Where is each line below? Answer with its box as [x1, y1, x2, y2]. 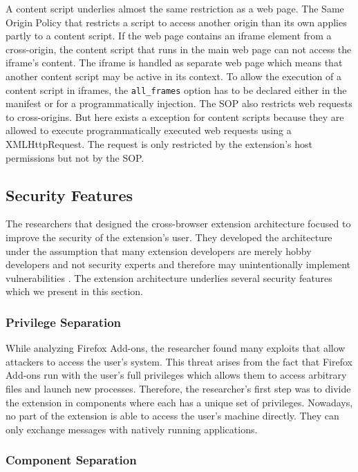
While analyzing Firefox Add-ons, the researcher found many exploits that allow [6, 341, 346, 355]
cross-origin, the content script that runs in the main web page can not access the [6, 41, 352, 56]
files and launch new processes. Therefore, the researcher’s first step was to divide [6, 381, 351, 395]
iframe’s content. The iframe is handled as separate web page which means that [6, 55, 343, 70]
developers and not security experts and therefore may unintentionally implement [6, 257, 350, 272]
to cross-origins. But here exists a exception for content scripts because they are [6, 109, 344, 124]
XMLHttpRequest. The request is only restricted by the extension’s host [6, 137, 312, 151]
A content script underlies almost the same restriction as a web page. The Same [6, 1, 344, 15]
